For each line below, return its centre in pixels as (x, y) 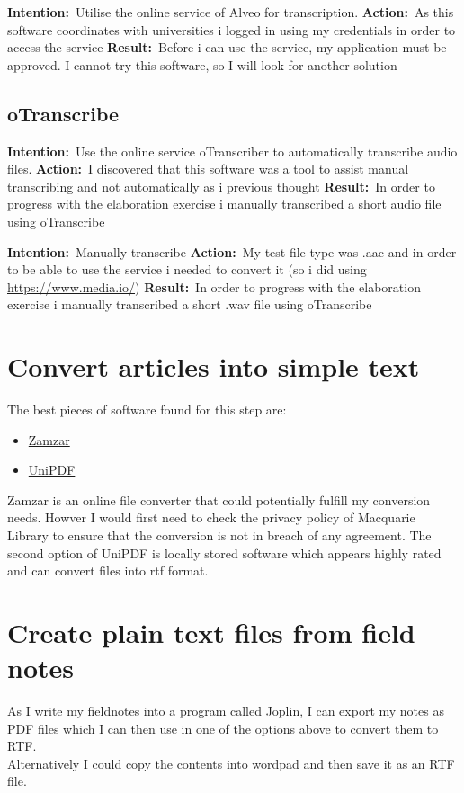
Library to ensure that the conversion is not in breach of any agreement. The (219, 535)
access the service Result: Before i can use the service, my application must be (227, 47)
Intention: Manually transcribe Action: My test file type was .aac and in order (232, 251)
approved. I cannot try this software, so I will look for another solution (202, 64)
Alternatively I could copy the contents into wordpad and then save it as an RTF (231, 763)
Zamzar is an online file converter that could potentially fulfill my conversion (219, 499)
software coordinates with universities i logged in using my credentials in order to (232, 29)
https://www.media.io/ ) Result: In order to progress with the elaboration (214, 286)
